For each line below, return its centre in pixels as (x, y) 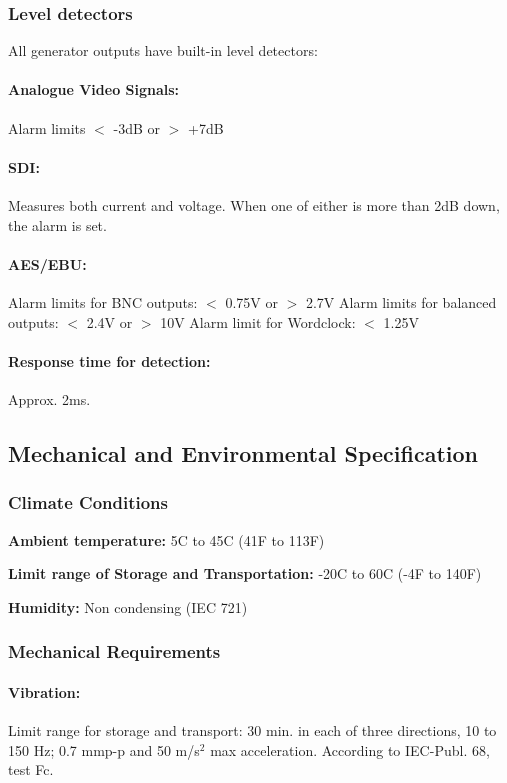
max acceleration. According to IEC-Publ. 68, (350, 749)
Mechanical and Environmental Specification (243, 452)
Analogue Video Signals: (94, 89)
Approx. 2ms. (49, 398)
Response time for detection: (109, 360)
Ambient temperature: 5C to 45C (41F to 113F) (166, 539)
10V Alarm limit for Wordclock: (258, 321)
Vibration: (44, 691)
